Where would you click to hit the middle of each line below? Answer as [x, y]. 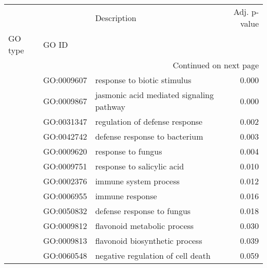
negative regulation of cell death [153, 255]
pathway [110, 107]
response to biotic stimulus [143, 80]
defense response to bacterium [149, 136]
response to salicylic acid [140, 166]
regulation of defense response [149, 121]
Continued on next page [216, 65]
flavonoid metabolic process [145, 226]
